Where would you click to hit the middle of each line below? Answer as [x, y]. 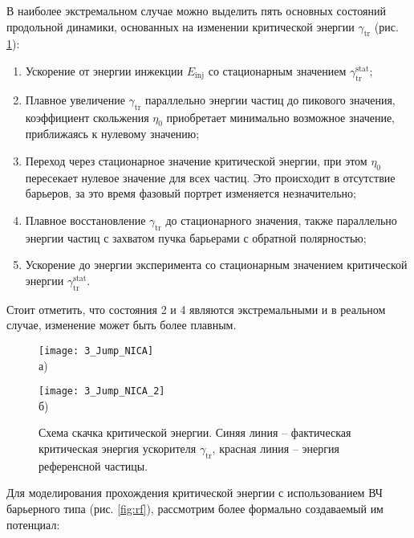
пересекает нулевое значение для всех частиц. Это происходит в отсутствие [210, 177]
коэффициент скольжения [87, 117]
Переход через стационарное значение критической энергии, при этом [196, 160]
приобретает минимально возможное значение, [280, 117]
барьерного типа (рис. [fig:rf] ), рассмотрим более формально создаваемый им [195, 508]
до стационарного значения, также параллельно [281, 220]
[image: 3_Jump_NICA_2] [102, 391]
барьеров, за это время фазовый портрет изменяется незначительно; [191, 193]
